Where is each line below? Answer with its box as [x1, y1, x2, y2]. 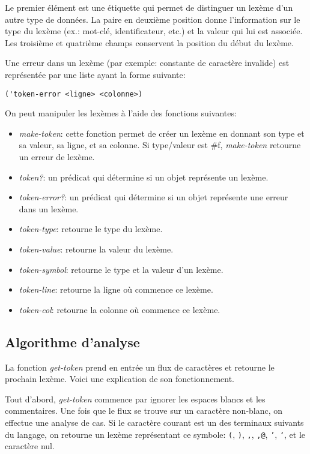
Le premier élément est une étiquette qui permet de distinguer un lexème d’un [5, 1, 293, 13]
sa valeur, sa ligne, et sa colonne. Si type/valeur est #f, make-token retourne [19, 139, 301, 151]
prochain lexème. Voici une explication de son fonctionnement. [5, 372, 235, 385]
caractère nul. [5, 440, 55, 452]
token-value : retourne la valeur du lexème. [19, 242, 174, 255]
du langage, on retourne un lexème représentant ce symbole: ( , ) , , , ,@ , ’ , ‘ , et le [5, 428, 306, 440]
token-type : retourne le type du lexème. [19, 223, 163, 235]
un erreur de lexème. [19, 151, 95, 163]
